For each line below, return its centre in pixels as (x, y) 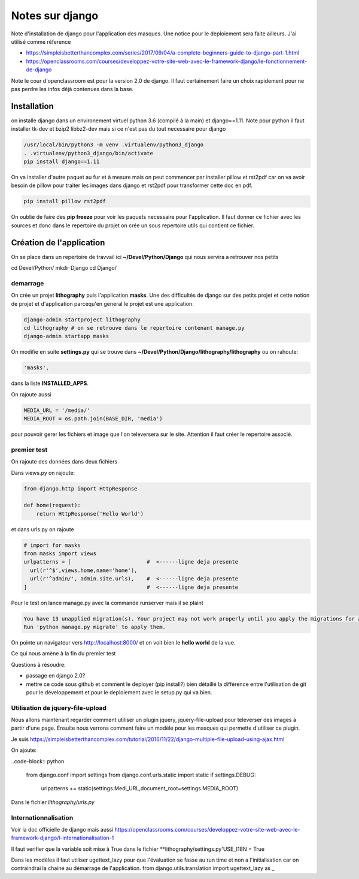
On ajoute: (24, 750)
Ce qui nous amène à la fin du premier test (63, 654)
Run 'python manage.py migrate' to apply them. (95, 627)
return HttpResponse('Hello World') (90, 514)
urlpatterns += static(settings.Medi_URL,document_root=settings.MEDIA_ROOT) (140, 788)
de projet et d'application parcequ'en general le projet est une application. (102, 303)
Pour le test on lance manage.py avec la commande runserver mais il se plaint (107, 603)
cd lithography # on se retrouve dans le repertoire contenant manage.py (134, 328)
